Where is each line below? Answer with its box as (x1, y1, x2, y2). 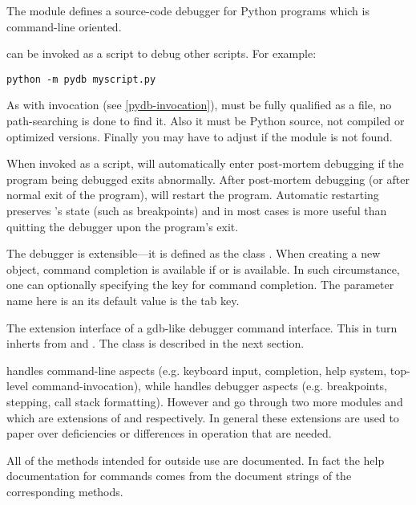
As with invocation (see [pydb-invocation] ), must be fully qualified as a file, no (6, 96, 392, 113)
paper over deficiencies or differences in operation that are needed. (6, 425, 332, 442)
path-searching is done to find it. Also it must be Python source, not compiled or (6, 112, 405, 129)
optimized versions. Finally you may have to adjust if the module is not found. (6, 128, 393, 145)
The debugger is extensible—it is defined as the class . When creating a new (6, 245, 381, 262)
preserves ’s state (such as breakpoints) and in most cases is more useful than (6, 202, 387, 218)
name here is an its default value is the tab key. (6, 291, 240, 308)
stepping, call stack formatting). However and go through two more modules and (6, 393, 403, 409)
